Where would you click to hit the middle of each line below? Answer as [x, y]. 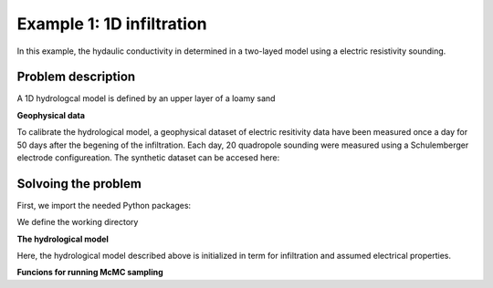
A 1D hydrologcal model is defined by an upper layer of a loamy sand [146, 98]
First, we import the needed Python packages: [104, 205]
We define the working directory [78, 222]
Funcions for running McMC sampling [90, 273]
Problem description [76, 77]
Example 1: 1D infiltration [112, 24]
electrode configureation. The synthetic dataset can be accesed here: [148, 158]
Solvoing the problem [79, 184]
